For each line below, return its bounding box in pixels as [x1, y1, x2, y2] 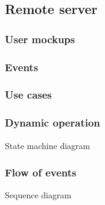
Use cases [5, 87, 52, 102]
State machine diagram [5, 139, 91, 151]
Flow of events [5, 165, 77, 180]
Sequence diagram [5, 189, 72, 201]
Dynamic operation [5, 115, 100, 130]
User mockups [5, 31, 75, 46]
